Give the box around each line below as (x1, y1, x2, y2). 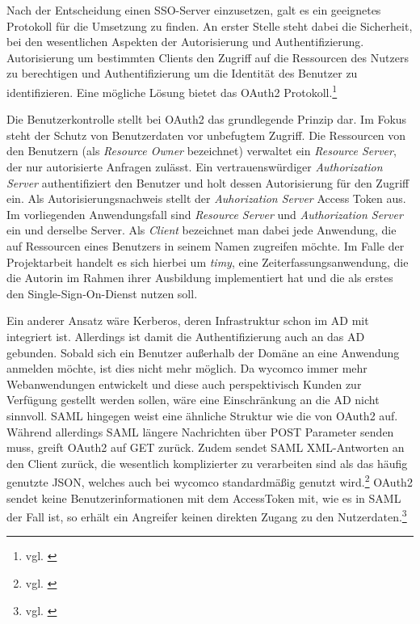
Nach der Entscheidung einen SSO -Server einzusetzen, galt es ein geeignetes (6, 2, 381, 18)
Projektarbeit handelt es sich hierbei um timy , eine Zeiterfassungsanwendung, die (6, 253, 409, 270)
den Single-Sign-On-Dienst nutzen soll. (6, 285, 198, 301)
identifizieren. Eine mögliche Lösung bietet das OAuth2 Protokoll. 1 (6, 81, 338, 100)
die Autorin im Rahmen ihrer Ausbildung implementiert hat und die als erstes (6, 269, 393, 286)
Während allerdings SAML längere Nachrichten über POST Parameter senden (6, 423, 394, 440)
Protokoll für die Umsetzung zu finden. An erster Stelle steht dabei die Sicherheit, (6, 17, 413, 34)
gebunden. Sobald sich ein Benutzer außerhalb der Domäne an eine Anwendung (6, 344, 400, 360)
